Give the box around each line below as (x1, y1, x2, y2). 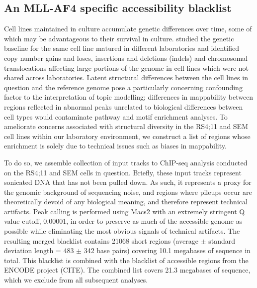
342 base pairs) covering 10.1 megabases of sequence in (84, 245, 251, 256)
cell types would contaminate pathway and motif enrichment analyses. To (4, 111, 228, 122)
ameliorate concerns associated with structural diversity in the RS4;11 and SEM (4, 121, 248, 132)
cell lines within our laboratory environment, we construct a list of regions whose (4, 131, 251, 141)
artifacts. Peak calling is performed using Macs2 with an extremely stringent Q (4, 206, 245, 216)
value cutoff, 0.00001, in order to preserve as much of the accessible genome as (4, 216, 243, 226)
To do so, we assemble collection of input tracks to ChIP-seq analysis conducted (4, 157, 248, 167)
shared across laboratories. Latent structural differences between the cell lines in (4, 72, 248, 83)
